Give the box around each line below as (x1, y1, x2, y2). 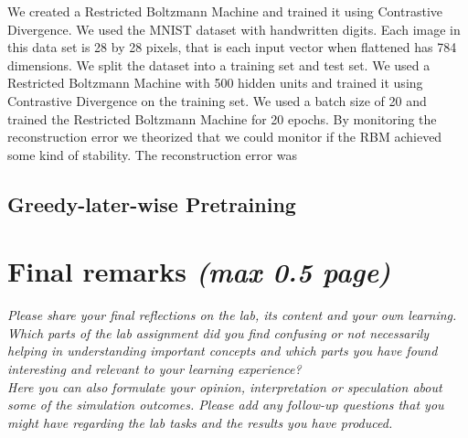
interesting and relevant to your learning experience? (7, 359, 302, 379)
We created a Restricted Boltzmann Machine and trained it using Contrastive (7, 2, 442, 20)
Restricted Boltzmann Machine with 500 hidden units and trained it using (7, 73, 423, 92)
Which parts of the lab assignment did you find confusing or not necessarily (7, 323, 430, 342)
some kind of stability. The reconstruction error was (7, 144, 298, 164)
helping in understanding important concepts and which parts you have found (7, 341, 438, 360)
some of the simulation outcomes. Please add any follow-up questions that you (7, 395, 444, 414)
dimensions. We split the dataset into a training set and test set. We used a (7, 55, 431, 74)
